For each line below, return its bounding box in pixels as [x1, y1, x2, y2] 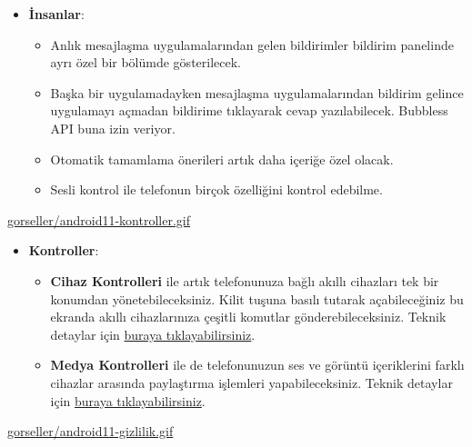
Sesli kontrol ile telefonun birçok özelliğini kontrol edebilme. [50, 180, 383, 199]
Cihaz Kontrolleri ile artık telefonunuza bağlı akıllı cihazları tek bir [50, 271, 439, 290]
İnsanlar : [28, 5, 85, 23]
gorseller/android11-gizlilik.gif [7, 422, 174, 441]
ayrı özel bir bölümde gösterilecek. [50, 53, 242, 72]
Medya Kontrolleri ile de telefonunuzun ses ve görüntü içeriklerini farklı [50, 355, 465, 374]
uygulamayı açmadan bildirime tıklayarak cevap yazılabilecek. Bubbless [50, 101, 448, 120]
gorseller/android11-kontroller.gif [7, 210, 190, 229]
